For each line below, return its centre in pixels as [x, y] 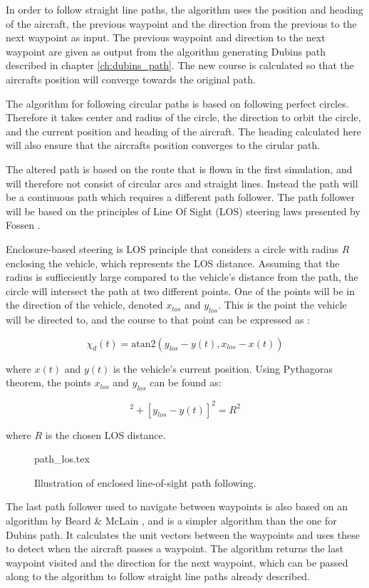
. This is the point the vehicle [282, 305]
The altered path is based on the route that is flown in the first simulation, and [179, 169]
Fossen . [23, 225]
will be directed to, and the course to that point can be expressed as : [158, 320]
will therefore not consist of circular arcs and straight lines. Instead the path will [182, 183]
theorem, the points [48, 382]
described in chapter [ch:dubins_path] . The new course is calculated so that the [180, 65]
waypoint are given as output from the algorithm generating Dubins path [166, 51]
